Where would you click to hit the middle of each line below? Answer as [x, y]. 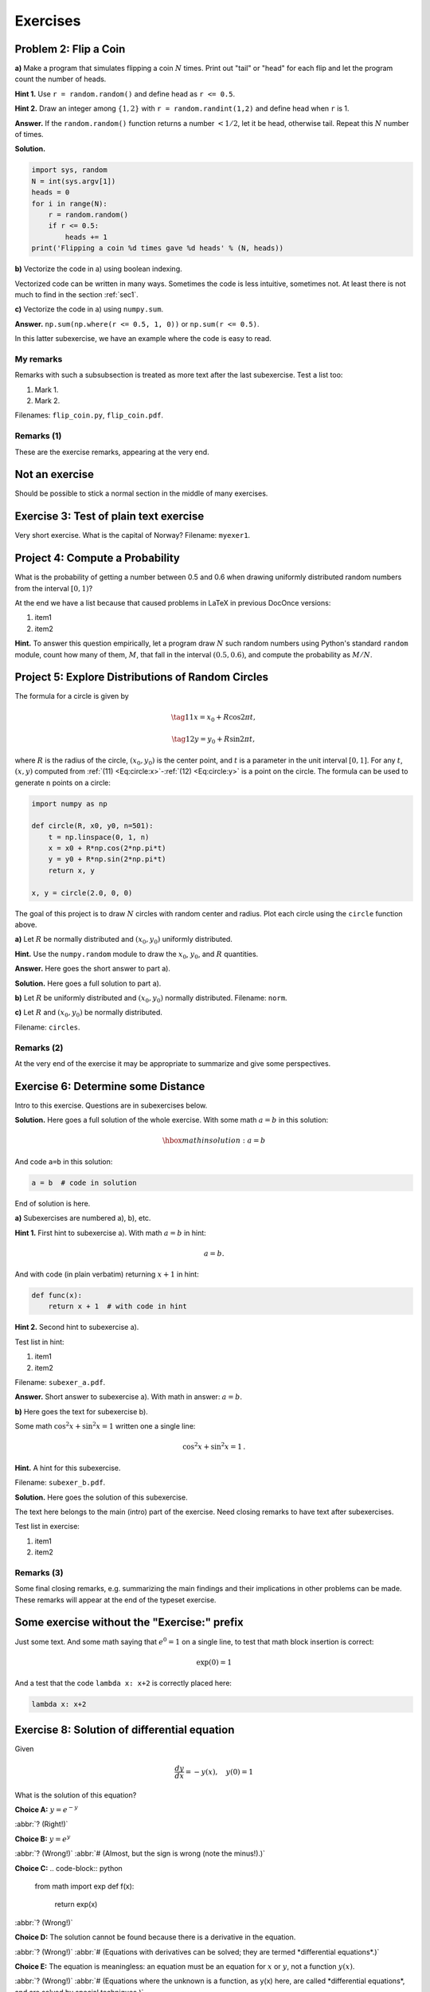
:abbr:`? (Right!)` [41, 1824]
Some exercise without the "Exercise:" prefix [129, 1623]
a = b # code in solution [84, 1182]
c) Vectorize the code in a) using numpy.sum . [89, 309]
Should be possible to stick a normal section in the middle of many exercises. [141, 493]
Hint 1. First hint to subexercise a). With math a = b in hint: [110, 1233]
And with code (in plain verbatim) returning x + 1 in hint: [107, 1274]
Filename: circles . [47, 1027]
